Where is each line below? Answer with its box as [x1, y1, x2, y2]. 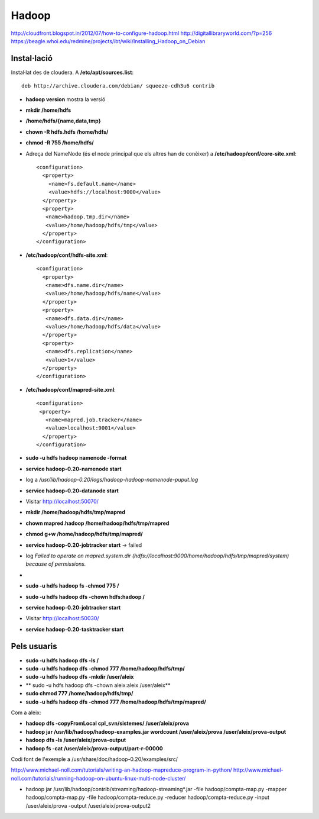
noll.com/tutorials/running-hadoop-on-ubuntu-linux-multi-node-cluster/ [11, 775, 186, 782]
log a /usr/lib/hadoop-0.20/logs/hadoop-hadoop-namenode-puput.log [25, 476, 198, 483]
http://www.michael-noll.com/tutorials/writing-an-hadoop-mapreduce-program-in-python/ [11, 766, 233, 773]
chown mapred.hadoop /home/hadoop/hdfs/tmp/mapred [25, 520, 170, 527]
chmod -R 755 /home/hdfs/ [25, 139, 94, 146]
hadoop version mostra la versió [25, 95, 106, 103]
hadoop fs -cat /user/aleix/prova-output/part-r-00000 [25, 744, 164, 752]
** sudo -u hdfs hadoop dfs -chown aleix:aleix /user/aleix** [25, 681, 171, 689]
